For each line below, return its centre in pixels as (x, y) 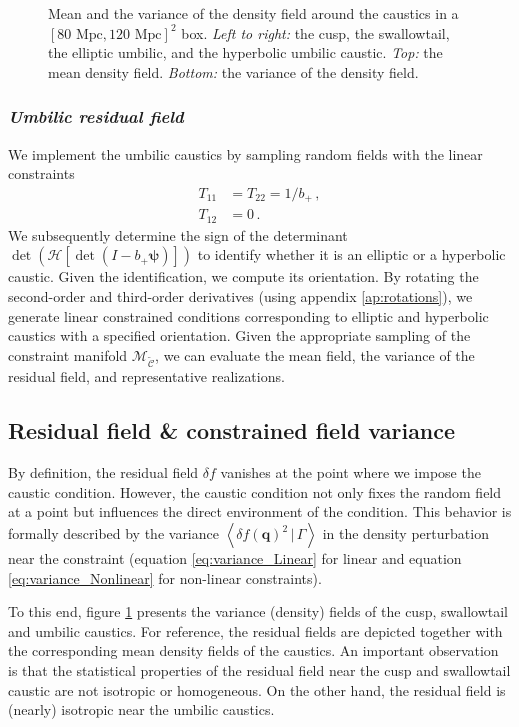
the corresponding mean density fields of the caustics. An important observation (253, 650)
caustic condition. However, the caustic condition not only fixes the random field (255, 491)
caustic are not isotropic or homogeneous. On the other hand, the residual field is (257, 689)
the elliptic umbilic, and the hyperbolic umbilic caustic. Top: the (245, 52)
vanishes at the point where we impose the (350, 472)
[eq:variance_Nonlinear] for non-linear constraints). (165, 577)
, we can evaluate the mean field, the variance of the (315, 354)
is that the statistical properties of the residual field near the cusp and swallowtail (259, 670)
